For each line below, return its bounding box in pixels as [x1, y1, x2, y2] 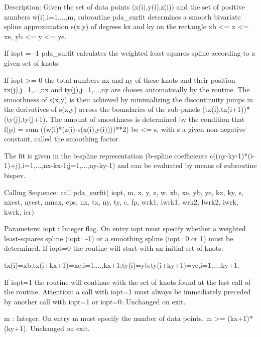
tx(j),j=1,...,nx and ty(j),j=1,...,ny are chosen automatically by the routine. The [4, 84, 250, 95]
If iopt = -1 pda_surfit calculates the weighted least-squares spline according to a [4, 48, 255, 58]
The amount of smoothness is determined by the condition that [50, 113, 245, 124]
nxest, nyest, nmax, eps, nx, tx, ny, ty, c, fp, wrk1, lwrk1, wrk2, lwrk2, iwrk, [4, 197, 238, 207]
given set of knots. [4, 57, 60, 68]
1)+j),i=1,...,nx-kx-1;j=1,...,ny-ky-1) [4, 160, 115, 171]
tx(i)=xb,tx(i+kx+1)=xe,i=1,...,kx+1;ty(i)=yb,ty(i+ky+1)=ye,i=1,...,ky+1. [4, 260, 239, 270]
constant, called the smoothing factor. [4, 133, 120, 144]
